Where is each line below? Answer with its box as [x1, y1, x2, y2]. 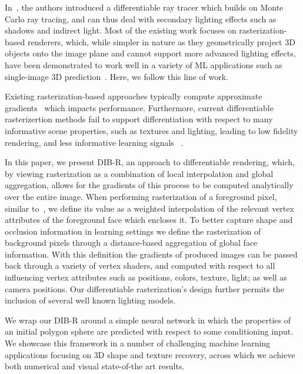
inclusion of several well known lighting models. [5, 294, 176, 306]
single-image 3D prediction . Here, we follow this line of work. [5, 70, 229, 82]
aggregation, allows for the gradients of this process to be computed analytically [5, 179, 294, 191]
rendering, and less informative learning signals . [5, 136, 184, 148]
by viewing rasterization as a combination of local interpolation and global [5, 167, 274, 179]
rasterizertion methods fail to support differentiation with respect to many [5, 113, 273, 125]
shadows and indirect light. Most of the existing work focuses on [5, 24, 237, 36]
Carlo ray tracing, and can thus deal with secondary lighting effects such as [5, 12, 277, 25]
